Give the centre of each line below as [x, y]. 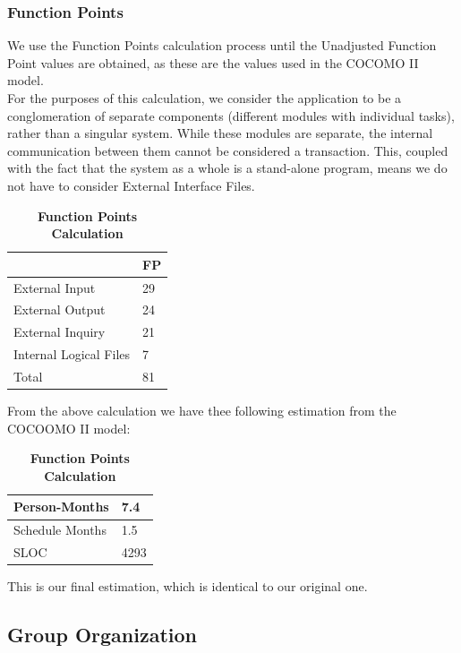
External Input [55, 287]
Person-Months [61, 507]
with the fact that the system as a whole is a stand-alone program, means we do [227, 168]
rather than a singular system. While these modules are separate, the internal [220, 133]
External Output [60, 309]
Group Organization [102, 635]
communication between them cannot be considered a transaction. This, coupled [228, 150]
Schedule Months [60, 530]
